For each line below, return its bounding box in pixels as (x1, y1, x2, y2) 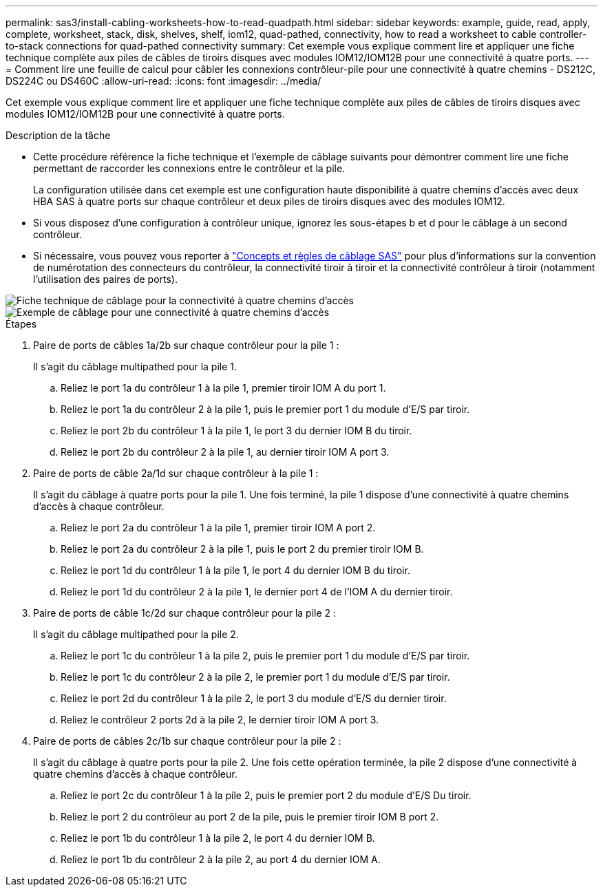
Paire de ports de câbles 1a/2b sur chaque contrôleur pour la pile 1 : (33, 339, 339, 351)
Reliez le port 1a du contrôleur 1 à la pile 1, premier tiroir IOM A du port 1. (61, 382, 386, 394)
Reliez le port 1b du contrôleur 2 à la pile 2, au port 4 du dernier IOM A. (61, 853, 381, 865)
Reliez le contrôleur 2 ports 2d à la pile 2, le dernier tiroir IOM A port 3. (61, 714, 379, 725)
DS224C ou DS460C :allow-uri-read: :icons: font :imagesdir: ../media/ (6, 75, 321, 87)
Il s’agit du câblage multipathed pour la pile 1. (33, 361, 237, 372)
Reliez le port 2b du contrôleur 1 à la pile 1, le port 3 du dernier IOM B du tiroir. (61, 425, 412, 436)
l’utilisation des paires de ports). (33, 273, 178, 285)
